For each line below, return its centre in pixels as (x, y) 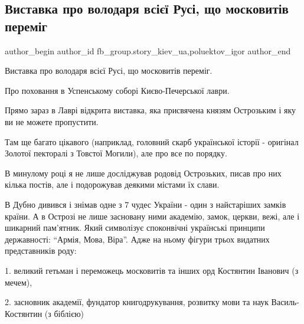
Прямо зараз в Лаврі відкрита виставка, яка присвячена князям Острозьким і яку (150, 110)
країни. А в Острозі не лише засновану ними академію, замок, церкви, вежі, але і (152, 216)
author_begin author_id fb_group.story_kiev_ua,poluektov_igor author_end (148, 50)
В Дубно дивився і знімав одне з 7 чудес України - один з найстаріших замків (146, 204)
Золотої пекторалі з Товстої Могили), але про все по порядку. (116, 153)
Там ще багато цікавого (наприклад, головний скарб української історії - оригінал (152, 141)
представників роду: (41, 251)
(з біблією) (64, 313)
